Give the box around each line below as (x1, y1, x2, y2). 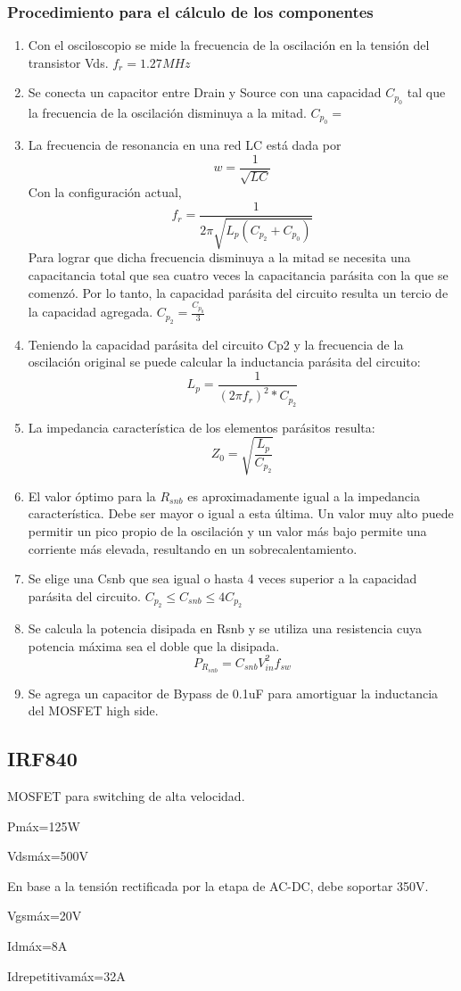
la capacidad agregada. (28, 302, 153, 321)
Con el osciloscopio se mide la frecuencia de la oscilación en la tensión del (28, 36, 430, 54)
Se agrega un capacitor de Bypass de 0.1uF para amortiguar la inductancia (28, 683, 439, 702)
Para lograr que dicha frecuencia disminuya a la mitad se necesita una (28, 248, 411, 267)
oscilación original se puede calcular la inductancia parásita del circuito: (28, 352, 421, 371)
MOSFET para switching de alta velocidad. (7, 787, 245, 805)
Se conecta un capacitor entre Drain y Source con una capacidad (28, 83, 382, 102)
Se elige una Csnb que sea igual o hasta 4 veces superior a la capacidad (28, 569, 417, 588)
